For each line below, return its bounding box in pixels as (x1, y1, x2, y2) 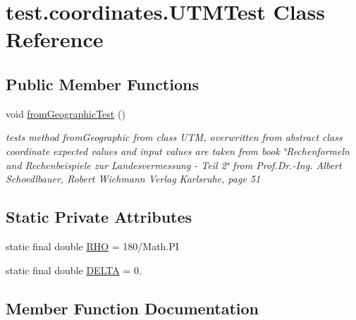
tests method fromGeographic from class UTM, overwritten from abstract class (6, 130, 343, 144)
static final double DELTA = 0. (6, 262, 142, 277)
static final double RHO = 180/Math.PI (6, 238, 179, 253)
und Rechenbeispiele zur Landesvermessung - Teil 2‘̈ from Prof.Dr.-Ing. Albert (6, 157, 342, 172)
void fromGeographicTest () (6, 106, 125, 121)
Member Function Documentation (6, 297, 259, 319)
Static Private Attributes (6, 206, 192, 228)
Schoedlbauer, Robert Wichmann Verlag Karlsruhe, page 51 (6, 171, 261, 186)
